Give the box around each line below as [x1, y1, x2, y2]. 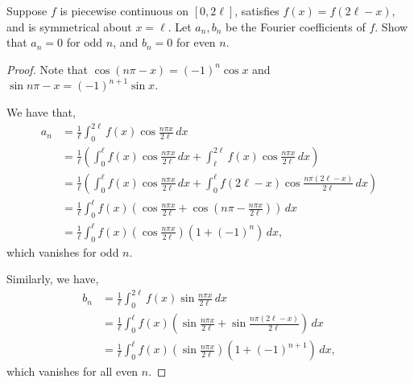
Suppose [6, 2, 48, 19]
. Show [375, 18, 408, 35]
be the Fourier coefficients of [225, 18, 366, 35]
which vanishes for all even [6, 363, 139, 380]
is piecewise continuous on [60, 2, 189, 19]
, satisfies [234, 2, 279, 19]
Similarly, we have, [6, 270, 99, 287]
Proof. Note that [6, 60, 89, 77]
